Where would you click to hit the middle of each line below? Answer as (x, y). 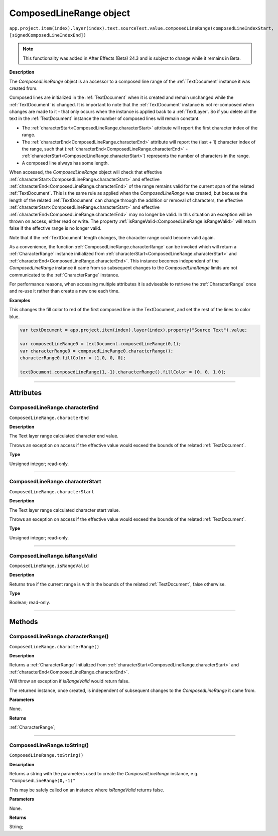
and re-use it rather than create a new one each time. (64, 291)
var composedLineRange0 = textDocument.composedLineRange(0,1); (101, 344)
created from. (23, 88)
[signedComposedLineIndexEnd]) (48, 35)
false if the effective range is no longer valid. (55, 228)
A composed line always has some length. (65, 163)
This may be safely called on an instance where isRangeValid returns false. (87, 790)
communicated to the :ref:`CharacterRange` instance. (64, 275)
